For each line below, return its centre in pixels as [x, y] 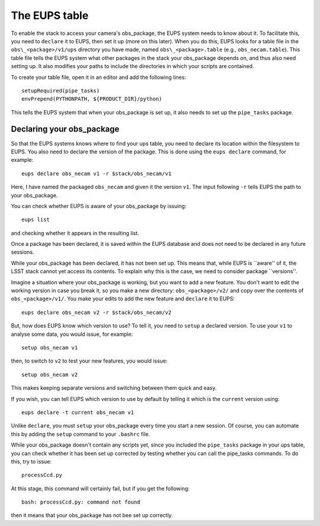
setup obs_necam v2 [50, 374]
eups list [36, 220]
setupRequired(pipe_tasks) [61, 91]
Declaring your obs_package [65, 129]
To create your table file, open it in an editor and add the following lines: [99, 77]
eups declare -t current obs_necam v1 [78, 412]
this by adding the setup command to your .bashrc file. [81, 434]
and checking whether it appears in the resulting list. [75, 233]
